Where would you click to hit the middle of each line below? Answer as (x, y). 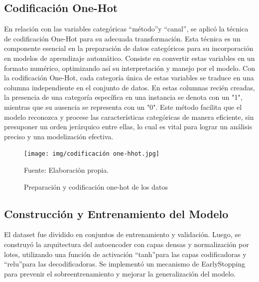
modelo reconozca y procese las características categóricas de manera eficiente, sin (129, 117)
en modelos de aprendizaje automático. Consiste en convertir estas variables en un (129, 58)
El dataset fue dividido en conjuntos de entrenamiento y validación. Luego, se (123, 234)
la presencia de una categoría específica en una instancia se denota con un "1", (123, 97)
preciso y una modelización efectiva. (59, 136)
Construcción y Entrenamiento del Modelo (116, 213)
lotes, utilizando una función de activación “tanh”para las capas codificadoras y (125, 254)
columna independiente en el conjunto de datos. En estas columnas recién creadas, (129, 87)
